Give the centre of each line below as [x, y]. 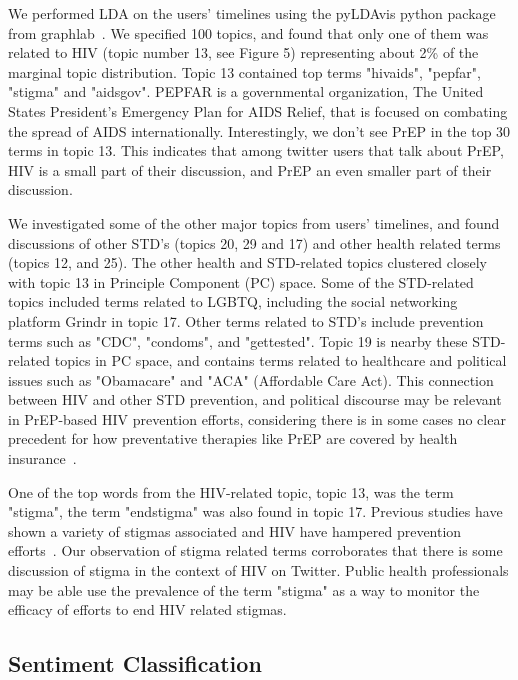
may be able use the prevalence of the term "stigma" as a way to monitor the [244, 589]
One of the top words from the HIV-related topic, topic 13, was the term [231, 491]
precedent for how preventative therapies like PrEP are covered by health [233, 438]
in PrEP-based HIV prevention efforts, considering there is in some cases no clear [257, 418]
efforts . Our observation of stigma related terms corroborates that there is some [255, 550]
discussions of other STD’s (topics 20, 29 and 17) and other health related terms [254, 242]
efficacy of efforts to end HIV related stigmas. [147, 609]
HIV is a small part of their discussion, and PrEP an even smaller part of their [250, 169]
